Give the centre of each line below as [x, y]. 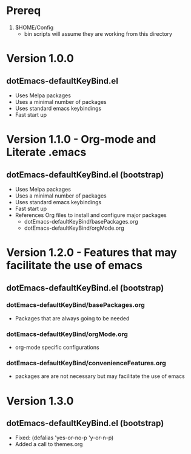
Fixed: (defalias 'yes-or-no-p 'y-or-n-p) [64, 438]
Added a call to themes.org [49, 444]
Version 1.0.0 [40, 59]
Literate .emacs [46, 152]
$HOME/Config [34, 27]
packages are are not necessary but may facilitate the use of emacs [100, 376]
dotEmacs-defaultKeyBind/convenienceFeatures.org [86, 363]
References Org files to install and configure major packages [91, 215]
